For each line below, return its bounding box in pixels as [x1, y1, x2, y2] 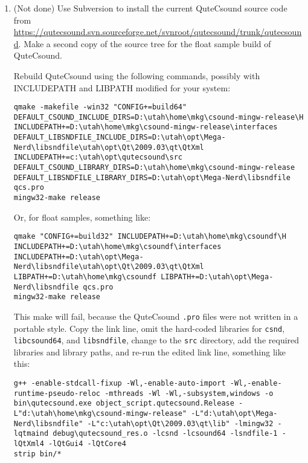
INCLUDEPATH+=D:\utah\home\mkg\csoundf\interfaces [13, 242, 222, 251]
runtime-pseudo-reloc [13, 389, 100, 398]
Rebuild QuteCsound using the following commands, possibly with [13, 69, 260, 82]
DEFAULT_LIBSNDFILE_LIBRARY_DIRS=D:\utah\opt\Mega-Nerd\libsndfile [13, 173, 290, 182]
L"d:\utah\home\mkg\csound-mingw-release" [13, 409, 187, 418]
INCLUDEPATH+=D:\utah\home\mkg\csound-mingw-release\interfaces [13, 123, 278, 132]
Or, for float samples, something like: [13, 210, 151, 223]
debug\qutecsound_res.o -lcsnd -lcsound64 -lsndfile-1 [53, 429, 278, 438]
